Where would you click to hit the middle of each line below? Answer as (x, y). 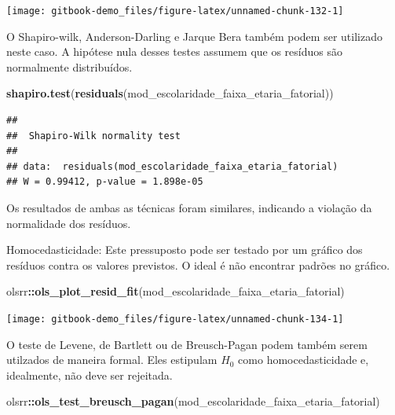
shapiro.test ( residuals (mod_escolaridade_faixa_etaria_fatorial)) (170, 93)
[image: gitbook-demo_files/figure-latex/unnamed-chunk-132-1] (175, 11)
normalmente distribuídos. (69, 66)
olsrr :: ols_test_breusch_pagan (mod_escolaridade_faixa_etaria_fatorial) (193, 401)
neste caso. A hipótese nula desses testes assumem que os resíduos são (174, 51)
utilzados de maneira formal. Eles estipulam (112, 360)
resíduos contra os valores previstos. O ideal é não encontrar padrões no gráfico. (198, 264)
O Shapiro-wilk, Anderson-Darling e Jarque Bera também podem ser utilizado (194, 36)
